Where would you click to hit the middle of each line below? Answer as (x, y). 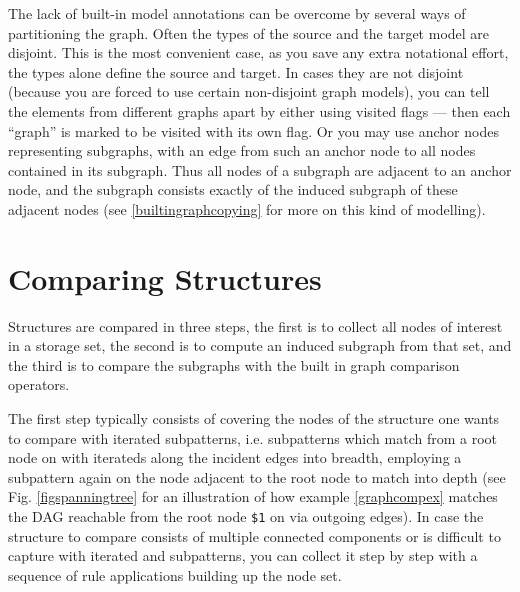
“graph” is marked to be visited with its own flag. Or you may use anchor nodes (253, 130)
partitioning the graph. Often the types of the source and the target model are (249, 32)
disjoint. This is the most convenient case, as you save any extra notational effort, (258, 52)
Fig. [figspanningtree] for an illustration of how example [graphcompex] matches (253, 496)
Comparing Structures (165, 277)
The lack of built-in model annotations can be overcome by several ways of (237, 13)
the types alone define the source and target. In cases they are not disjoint (236, 71)
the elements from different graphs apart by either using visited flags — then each (259, 110)
